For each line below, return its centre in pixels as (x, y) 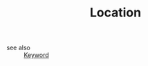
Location (115, 13)
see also (18, 48)
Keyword (36, 55)
